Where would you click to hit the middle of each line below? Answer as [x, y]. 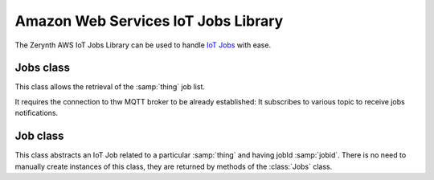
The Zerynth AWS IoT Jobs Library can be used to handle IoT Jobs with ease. [143, 45]
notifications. [37, 113]
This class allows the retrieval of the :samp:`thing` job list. [110, 87]
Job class [39, 136]
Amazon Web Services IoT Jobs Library [149, 21]
